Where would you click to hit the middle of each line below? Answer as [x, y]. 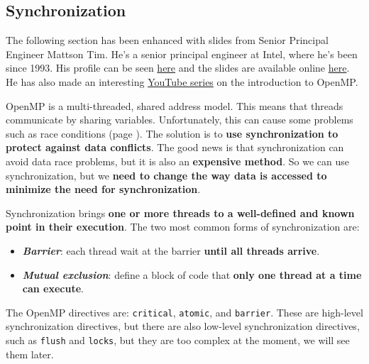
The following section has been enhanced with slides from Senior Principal [167, 40]
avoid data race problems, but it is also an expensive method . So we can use [178, 161]
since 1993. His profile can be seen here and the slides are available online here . [178, 68]
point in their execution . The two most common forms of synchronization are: [183, 227]
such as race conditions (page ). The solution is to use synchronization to [172, 133]
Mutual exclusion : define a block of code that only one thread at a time [192, 274]
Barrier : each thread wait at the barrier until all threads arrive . [171, 250]
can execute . [53, 288]
